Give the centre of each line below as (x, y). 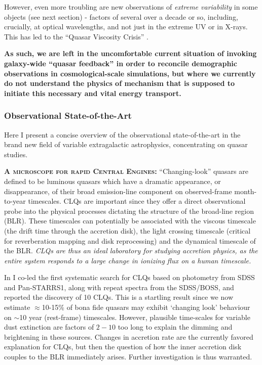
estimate (17, 307)
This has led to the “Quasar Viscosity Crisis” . (76, 36)
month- (246, 191)
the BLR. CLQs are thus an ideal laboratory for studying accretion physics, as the (131, 250)
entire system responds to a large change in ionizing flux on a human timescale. (128, 260)
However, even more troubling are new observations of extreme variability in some (131, 7)
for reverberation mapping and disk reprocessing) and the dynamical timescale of (130, 240)
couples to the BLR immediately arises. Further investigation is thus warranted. (128, 357)
